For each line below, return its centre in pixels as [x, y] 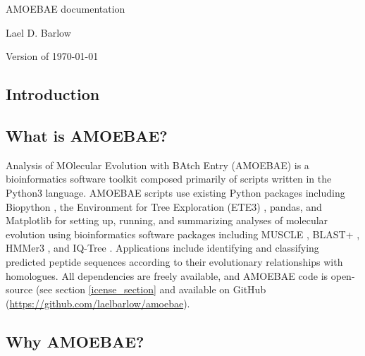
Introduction [53, 94]
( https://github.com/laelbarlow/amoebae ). [98, 303]
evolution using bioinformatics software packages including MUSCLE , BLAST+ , [183, 234]
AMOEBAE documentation [66, 8]
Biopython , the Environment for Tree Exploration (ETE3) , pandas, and [164, 206]
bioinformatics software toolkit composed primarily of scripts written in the [169, 179]
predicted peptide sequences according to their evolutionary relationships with [174, 261]
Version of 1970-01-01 [52, 56]
